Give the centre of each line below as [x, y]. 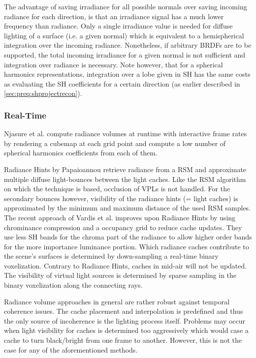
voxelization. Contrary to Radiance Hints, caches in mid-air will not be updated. [126, 265]
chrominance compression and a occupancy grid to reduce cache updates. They [123, 227]
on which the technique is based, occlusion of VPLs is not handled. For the [117, 189]
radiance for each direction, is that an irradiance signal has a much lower [114, 16]
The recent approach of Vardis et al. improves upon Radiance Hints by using [120, 217]
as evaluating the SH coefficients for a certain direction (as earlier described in [122, 83]
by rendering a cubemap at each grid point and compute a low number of [115, 143]
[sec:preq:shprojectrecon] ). [43, 93]
